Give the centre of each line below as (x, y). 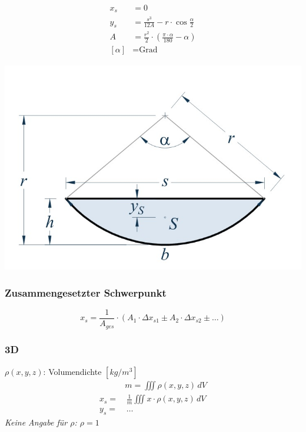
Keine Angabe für (36, 422)
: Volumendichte (72, 371)
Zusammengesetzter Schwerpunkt (86, 292)
